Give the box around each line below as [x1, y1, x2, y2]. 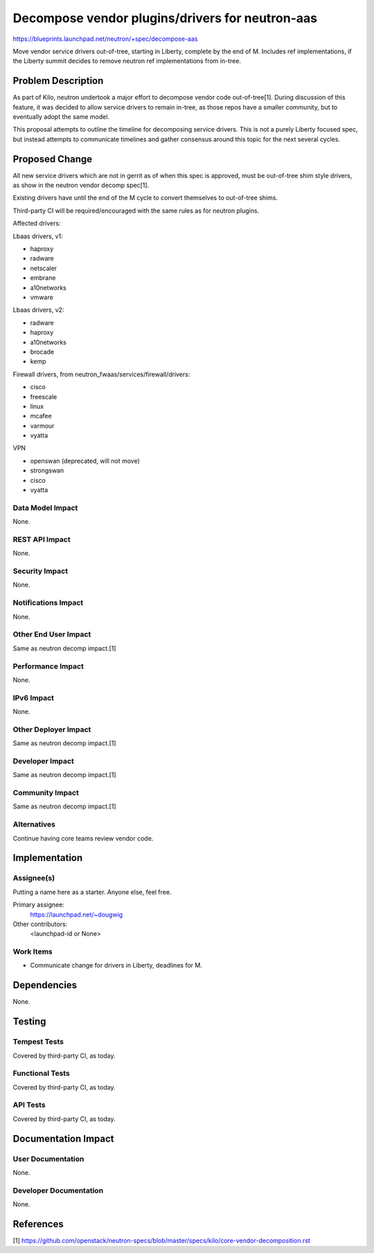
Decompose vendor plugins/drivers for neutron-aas [12, 10, 318, 26]
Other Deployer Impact [12, 725, 91, 734]
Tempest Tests [12, 1037, 64, 1047]
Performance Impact [12, 661, 84, 671]
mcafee [30, 412, 52, 420]
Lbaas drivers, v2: [12, 305, 64, 314]
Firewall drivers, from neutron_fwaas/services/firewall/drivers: [12, 370, 190, 378]
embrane [30, 274, 56, 282]
